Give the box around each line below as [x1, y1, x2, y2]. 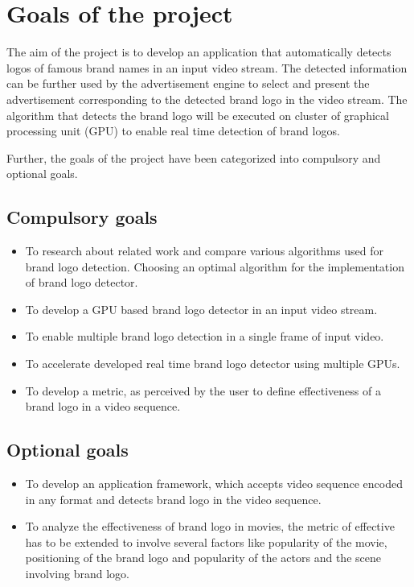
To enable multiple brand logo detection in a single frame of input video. [25, 328, 384, 345]
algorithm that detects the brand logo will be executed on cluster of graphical [6, 106, 389, 123]
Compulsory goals [6, 205, 158, 229]
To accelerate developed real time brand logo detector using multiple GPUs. [25, 355, 400, 372]
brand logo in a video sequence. [25, 398, 181, 415]
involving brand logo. [25, 565, 129, 581]
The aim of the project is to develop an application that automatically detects [6, 43, 391, 60]
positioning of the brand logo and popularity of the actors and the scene [25, 549, 381, 566]
